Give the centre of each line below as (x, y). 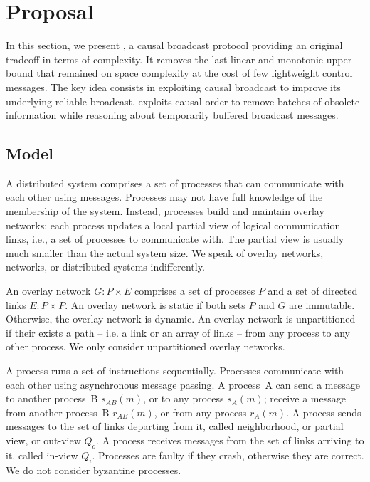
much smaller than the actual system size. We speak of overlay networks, (165, 252)
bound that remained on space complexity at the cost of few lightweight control (179, 73)
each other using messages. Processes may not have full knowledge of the (164, 197)
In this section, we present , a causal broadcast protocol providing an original (174, 45)
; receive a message (305, 398)
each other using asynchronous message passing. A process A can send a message (183, 384)
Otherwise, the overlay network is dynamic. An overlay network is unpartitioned (181, 319)
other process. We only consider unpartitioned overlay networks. (146, 346)
